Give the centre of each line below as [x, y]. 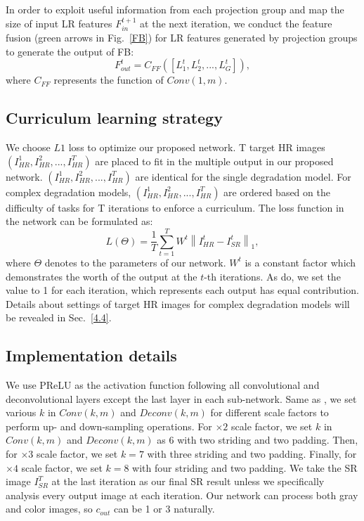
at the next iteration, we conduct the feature [236, 23]
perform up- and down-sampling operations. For [109, 426]
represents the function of [109, 80]
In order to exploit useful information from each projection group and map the [175, 9]
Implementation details [91, 355]
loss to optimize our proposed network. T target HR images [197, 147]
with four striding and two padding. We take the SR [245, 467]
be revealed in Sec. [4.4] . [59, 317]
